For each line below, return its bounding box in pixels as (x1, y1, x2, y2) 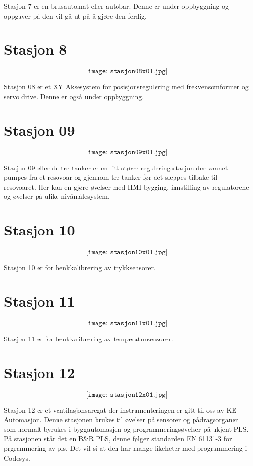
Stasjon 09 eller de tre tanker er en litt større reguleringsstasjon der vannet (4, 162, 228, 172)
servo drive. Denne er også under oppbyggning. (4, 91, 144, 101)
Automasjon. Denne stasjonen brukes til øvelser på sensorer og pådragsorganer (4, 414, 238, 424)
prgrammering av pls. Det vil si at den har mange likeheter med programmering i (4, 443, 247, 453)
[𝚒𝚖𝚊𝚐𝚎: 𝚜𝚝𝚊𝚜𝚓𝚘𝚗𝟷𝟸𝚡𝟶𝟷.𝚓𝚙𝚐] (86, 391, 168, 398)
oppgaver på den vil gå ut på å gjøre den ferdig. (4, 10, 147, 21)
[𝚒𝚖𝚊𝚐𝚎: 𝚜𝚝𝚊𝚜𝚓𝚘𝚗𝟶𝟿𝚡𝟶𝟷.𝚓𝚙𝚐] (86, 148, 168, 156)
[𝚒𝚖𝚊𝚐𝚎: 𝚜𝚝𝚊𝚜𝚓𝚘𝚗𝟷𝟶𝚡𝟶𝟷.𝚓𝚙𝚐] (86, 249, 168, 256)
